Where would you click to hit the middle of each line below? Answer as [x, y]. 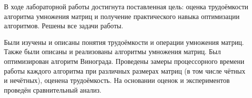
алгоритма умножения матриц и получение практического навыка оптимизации [122, 16]
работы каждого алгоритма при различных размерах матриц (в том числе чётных [125, 70]
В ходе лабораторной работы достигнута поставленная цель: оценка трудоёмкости [126, 6]
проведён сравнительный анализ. [53, 89]
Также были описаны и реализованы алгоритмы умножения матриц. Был [113, 51]
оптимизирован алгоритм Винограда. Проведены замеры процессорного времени [124, 61]
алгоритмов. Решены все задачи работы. [64, 26]
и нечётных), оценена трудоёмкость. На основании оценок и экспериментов [117, 80]
